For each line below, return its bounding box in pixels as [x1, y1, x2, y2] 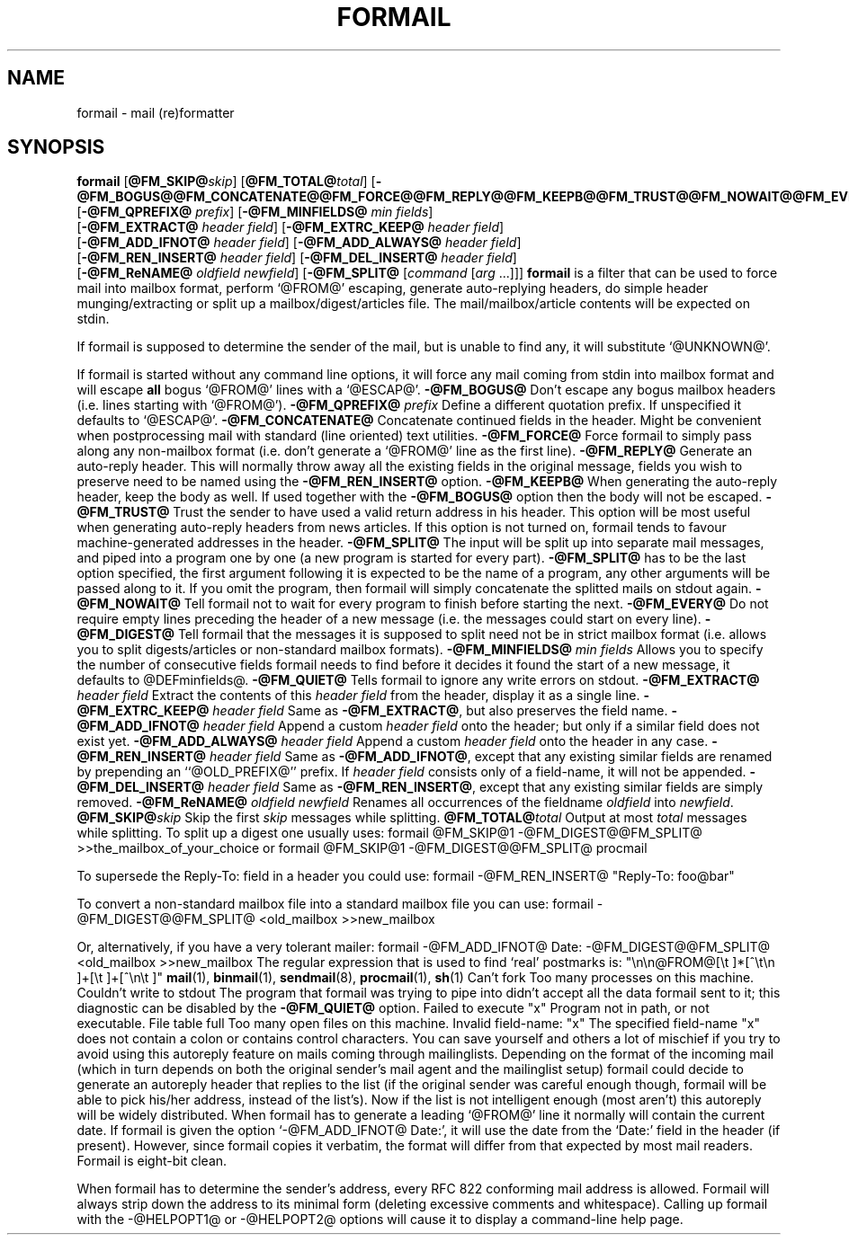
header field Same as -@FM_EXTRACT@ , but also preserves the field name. [212, 703, 668, 719]
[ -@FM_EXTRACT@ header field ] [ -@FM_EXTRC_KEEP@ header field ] [76, 219, 505, 235]
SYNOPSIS [7, 136, 105, 159]
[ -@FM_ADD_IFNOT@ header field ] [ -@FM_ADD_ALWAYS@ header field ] [76, 235, 522, 251]
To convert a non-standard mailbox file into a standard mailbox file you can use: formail [76, 896, 594, 912]
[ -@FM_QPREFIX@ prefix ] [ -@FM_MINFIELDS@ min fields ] [76, 204, 433, 220]
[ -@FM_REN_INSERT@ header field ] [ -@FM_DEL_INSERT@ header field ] [76, 250, 517, 266]
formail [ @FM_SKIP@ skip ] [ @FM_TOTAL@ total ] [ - [76, 173, 382, 190]
